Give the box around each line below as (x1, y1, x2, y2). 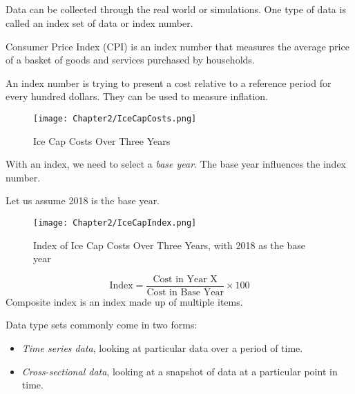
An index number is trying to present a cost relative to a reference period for (6, 75, 332, 90)
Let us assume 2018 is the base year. (6, 193, 160, 208)
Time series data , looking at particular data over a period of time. (21, 341, 303, 355)
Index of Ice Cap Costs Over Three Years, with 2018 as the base (33, 237, 305, 252)
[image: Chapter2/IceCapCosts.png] (33, 113, 197, 124)
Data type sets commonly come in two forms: (6, 317, 198, 332)
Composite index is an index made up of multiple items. (6, 294, 243, 308)
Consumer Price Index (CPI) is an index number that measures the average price (6, 39, 349, 53)
